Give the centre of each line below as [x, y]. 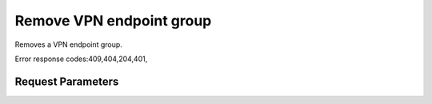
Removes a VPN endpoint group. [69, 44]
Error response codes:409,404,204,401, [81, 59]
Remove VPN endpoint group [113, 21]
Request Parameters [67, 81]
